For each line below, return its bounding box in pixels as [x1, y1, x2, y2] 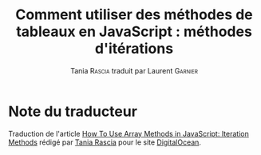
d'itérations [94, 40, 174, 58]
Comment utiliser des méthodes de [15, 6, 253, 24]
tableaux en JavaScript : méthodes [15, 22, 253, 41]
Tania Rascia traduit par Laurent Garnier [70, 66, 198, 75]
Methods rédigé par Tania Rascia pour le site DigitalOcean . [8, 137, 202, 147]
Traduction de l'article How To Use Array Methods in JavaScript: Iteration [8, 129, 249, 138]
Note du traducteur [8, 102, 138, 121]
